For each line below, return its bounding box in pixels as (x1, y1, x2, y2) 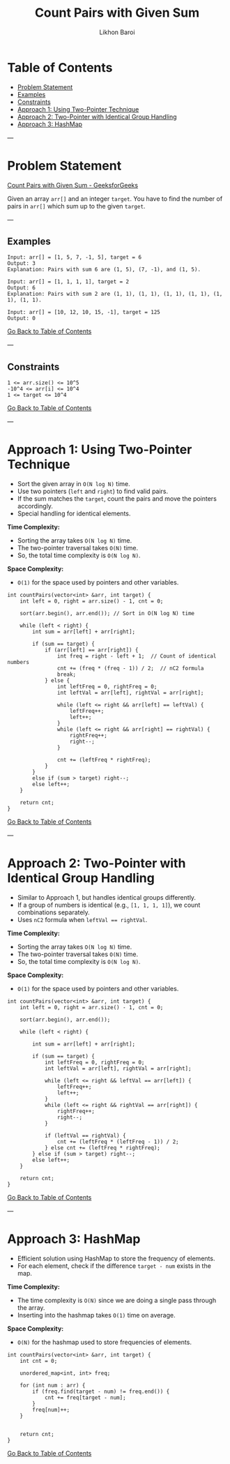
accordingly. (17, 502, 54, 511)
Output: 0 (7, 315, 36, 322)
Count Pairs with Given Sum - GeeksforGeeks (7, 181, 138, 189)
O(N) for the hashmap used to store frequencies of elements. (17, 1338, 192, 1347)
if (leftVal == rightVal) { (44, 1132, 127, 1140)
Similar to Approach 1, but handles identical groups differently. (17, 893, 197, 902)
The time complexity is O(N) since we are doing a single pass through (17, 1296, 217, 1305)
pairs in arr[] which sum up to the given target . (7, 202, 146, 210)
